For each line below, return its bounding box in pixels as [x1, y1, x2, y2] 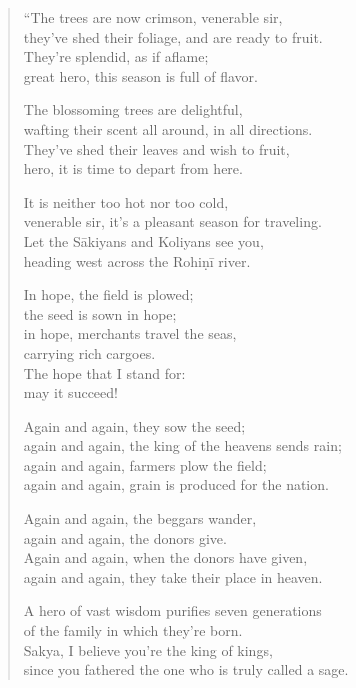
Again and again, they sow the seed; [23, 415, 246, 436]
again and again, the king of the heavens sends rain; [23, 435, 342, 456]
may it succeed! [23, 382, 118, 403]
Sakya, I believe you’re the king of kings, [23, 639, 273, 660]
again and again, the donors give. [23, 527, 227, 548]
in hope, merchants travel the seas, [23, 323, 237, 344]
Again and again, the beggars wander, [23, 508, 257, 529]
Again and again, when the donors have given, [23, 547, 308, 568]
